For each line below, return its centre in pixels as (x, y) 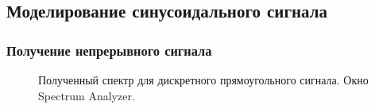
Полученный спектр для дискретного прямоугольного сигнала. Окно (203, 80)
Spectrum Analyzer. (87, 95)
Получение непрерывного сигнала (109, 50)
